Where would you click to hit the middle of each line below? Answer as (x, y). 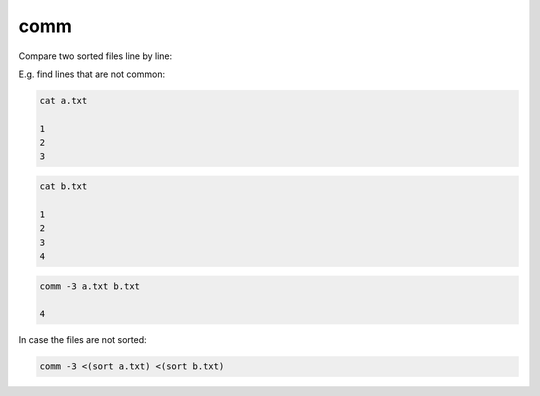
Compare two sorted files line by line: (95, 56)
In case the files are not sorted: (82, 340)
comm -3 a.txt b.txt (89, 286)
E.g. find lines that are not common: (91, 74)
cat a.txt (63, 100)
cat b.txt (63, 186)
